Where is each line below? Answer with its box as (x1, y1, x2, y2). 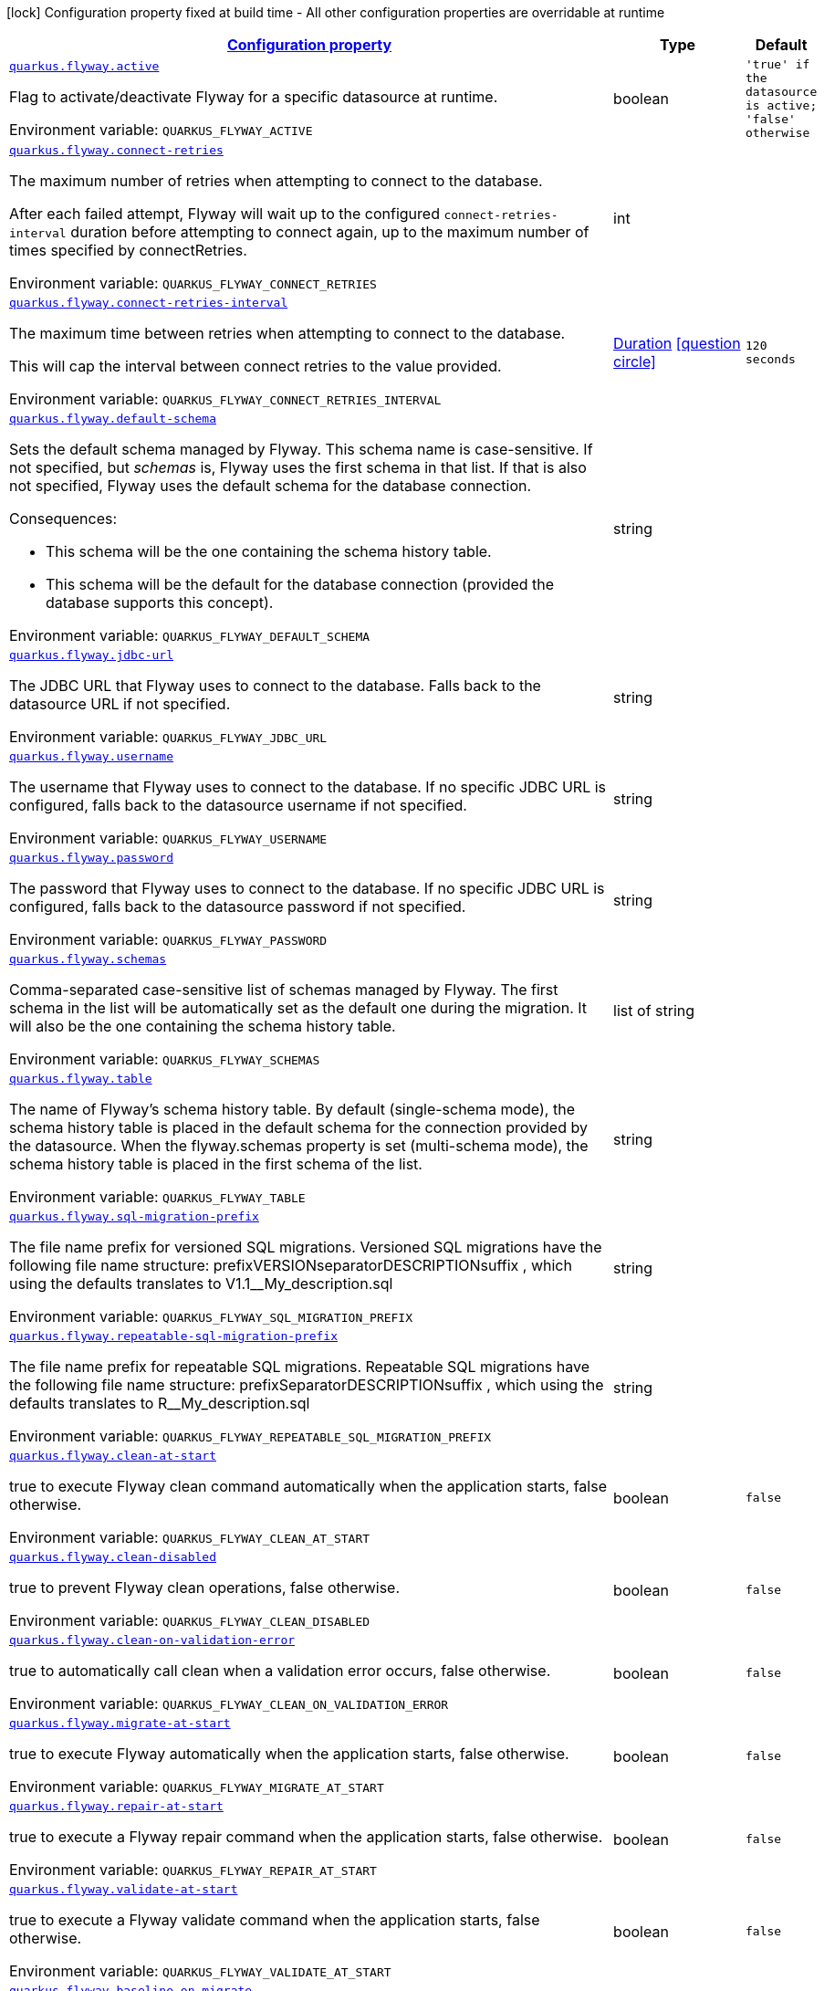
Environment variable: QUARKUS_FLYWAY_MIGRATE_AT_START (9, 1777, 384, 1796)
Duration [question (613, 333, 741, 352)
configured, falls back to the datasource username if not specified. (9, 796, 467, 814)
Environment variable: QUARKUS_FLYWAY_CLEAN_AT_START (9, 1528, 370, 1546)
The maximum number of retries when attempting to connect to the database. (9, 172, 543, 190)
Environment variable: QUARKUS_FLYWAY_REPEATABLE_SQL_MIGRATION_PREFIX (9, 1427, 492, 1445)
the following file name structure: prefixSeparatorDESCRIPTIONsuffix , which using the (9, 1376, 604, 1394)
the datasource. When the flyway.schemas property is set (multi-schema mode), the (9, 1137, 589, 1155)
